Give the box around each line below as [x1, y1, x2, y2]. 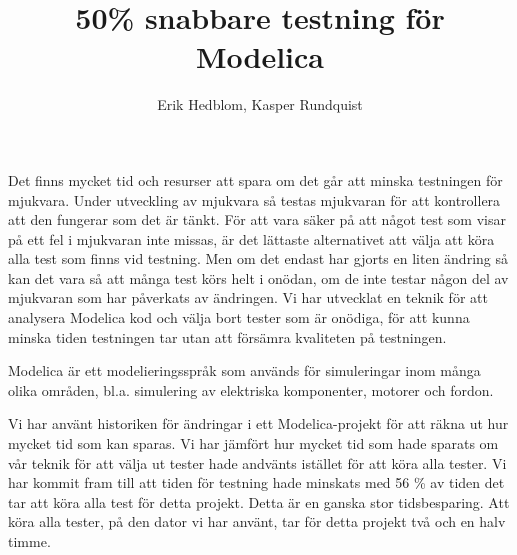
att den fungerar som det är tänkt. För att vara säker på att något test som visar [8, 209, 506, 230]
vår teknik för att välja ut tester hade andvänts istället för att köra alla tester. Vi [8, 452, 507, 473]
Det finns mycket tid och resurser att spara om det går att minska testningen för [8, 169, 503, 190]
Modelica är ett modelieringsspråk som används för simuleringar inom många [8, 360, 481, 381]
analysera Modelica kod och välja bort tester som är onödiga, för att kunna [8, 307, 470, 328]
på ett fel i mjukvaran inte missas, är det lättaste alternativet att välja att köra [8, 228, 495, 249]
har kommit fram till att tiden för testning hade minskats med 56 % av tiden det [8, 472, 505, 493]
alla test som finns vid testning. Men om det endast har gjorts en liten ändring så [8, 248, 508, 269]
